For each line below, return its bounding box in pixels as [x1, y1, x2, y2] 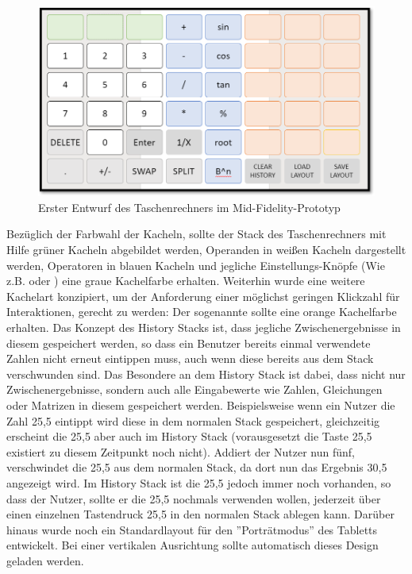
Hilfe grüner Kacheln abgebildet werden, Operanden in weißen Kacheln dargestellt [6, 241, 406, 258]
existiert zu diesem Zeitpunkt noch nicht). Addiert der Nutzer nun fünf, [6, 443, 356, 460]
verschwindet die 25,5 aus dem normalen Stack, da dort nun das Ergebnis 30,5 [6, 459, 387, 476]
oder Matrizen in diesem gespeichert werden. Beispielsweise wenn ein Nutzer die [6, 397, 395, 414]
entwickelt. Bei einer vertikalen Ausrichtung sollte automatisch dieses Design [6, 537, 379, 553]
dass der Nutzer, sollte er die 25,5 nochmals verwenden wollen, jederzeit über [6, 490, 381, 507]
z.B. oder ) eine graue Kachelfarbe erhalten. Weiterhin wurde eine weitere [6, 272, 365, 289]
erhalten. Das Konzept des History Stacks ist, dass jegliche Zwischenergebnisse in [6, 319, 401, 336]
